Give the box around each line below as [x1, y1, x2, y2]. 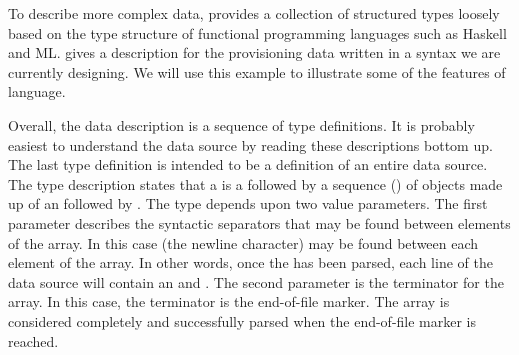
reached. [8, 330, 59, 351]
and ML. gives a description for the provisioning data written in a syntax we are [8, 42, 501, 63]
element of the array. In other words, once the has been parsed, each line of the [8, 252, 493, 273]
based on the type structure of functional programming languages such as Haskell [8, 22, 507, 43]
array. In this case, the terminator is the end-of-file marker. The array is [8, 291, 450, 312]
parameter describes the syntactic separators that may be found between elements [8, 212, 511, 233]
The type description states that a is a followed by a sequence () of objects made [8, 173, 503, 194]
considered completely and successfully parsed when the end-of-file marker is [8, 310, 477, 331]
